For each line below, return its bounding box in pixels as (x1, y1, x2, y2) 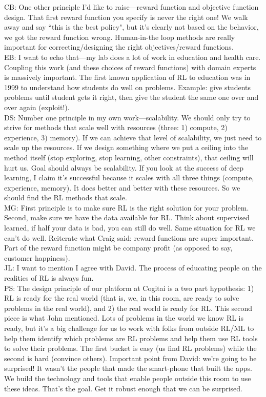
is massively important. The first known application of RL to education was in (4, 72, 251, 82)
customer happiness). (4, 252, 70, 263)
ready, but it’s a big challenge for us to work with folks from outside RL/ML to (4, 323, 254, 333)
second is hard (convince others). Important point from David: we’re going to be (4, 352, 257, 363)
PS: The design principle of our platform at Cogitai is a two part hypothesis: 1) (4, 282, 254, 293)
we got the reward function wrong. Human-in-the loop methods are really (4, 31, 235, 42)
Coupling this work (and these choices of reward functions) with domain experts (4, 61, 256, 72)
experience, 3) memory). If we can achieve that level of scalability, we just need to (4, 132, 262, 142)
